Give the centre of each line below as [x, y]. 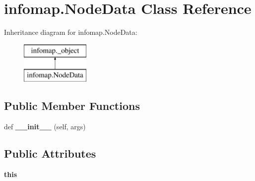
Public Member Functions [72, 106]
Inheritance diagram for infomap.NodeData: [71, 32]
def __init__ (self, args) [45, 127]
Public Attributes [50, 153]
